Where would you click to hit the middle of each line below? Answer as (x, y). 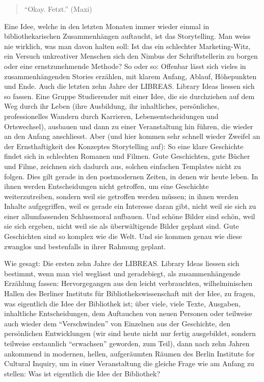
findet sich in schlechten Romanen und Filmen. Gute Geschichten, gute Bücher (127, 156)
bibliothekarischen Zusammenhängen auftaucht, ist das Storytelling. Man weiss (127, 36)
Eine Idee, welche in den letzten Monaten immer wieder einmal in (107, 26)
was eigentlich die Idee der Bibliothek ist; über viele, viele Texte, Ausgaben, (123, 303)
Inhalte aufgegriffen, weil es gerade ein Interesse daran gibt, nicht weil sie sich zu (130, 206)
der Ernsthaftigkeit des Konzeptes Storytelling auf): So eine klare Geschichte (124, 146)
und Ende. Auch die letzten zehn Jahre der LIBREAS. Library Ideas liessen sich (129, 86)
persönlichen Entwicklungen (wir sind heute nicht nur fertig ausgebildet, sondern (130, 333)
